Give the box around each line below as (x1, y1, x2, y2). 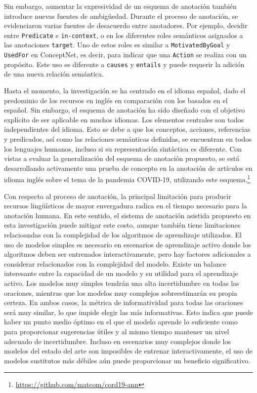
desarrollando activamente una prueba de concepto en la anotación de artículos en (4, 162, 253, 173)
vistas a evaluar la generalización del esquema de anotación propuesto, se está (4, 153, 240, 163)
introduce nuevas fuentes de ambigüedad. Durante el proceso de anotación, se (4, 10, 238, 21)
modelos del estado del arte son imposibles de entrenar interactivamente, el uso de (4, 346, 253, 356)
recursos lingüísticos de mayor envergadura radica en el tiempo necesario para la (4, 200, 247, 211)
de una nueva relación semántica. (4, 69, 104, 79)
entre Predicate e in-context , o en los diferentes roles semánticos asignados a (4, 30, 243, 40)
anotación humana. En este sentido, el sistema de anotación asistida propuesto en (4, 210, 251, 220)
